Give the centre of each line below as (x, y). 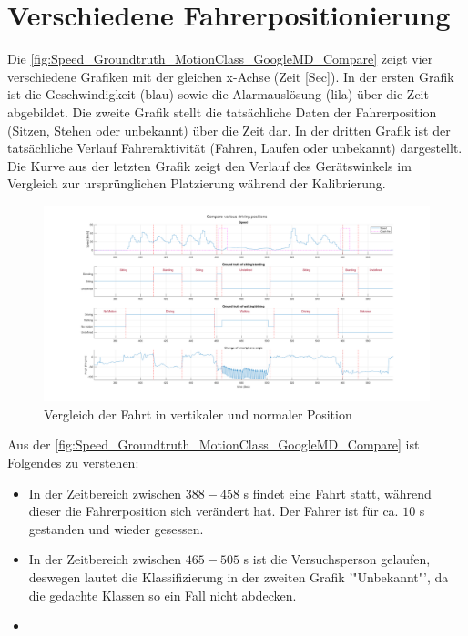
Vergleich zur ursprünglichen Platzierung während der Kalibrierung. (197, 183)
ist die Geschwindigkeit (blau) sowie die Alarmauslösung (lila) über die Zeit (218, 94)
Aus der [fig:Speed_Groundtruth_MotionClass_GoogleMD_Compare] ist (214, 444)
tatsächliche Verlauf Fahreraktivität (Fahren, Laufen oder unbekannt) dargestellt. (235, 148)
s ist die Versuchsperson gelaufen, (337, 559)
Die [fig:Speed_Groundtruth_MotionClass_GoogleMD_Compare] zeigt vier (220, 59)
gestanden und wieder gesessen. (116, 528)
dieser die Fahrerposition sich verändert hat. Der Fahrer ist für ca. (214, 511)
